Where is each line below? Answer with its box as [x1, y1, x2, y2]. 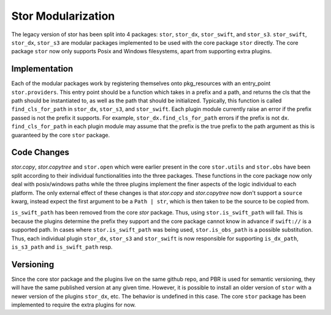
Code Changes [11, 147, 70, 157]
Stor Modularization [11, 9, 115, 23]
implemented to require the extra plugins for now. [11, 301, 136, 309]
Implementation [11, 64, 74, 74]
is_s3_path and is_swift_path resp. [11, 243, 113, 251]
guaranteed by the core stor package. [11, 131, 110, 139]
